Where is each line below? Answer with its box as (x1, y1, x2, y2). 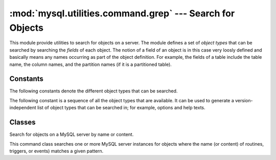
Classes (9, 118, 36, 127)
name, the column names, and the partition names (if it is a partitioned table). (9, 61, 172, 67)
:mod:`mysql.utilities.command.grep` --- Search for (9, 8, 235, 19)
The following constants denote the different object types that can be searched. (9, 88, 178, 94)
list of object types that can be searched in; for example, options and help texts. (37, 105, 205, 111)
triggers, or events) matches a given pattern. (9, 148, 104, 154)
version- (235, 97, 253, 103)
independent (9, 105, 36, 111)
